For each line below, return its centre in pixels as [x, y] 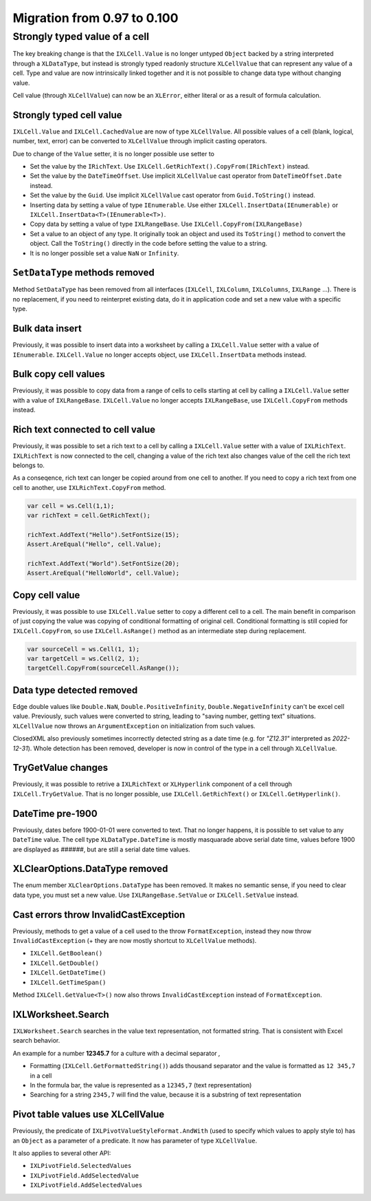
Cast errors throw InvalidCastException [99, 914]
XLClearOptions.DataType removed [90, 869]
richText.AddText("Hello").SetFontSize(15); [103, 534]
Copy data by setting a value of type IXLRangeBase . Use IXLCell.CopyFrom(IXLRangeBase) [166, 224]
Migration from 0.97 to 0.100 [95, 18]
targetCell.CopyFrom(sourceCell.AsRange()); [103, 668]
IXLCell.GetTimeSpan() [68, 982]
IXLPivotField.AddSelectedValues [86, 1185]
